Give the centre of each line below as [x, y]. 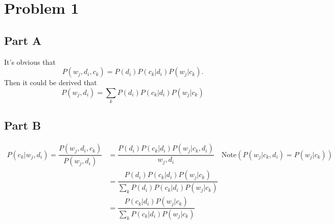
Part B [23, 125]
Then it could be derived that [51, 82]
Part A [23, 40]
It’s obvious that [30, 61]
